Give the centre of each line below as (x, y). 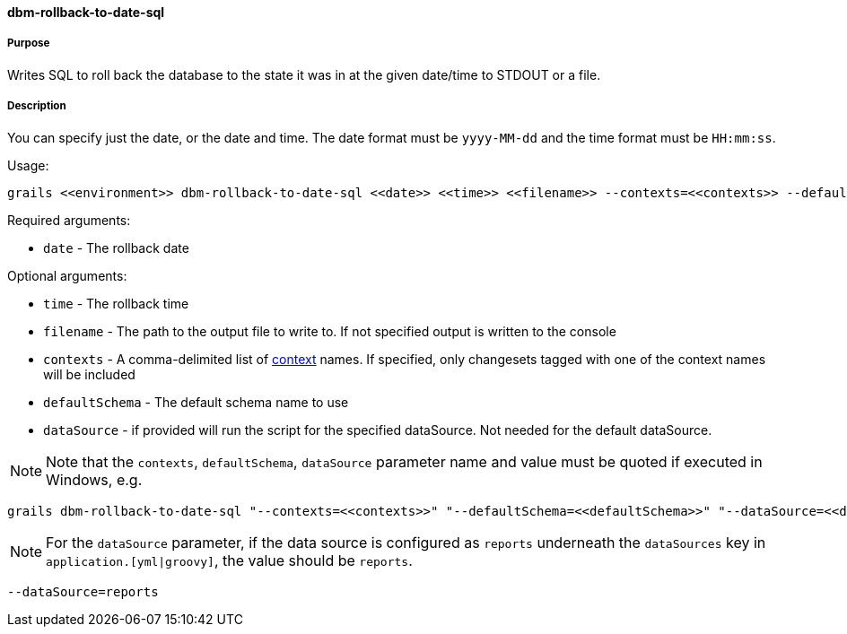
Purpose (29, 43)
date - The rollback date (116, 248)
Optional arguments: (67, 275)
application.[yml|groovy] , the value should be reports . (229, 560)
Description (37, 106)
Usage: (28, 165)
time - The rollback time (116, 303)
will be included (89, 374)
